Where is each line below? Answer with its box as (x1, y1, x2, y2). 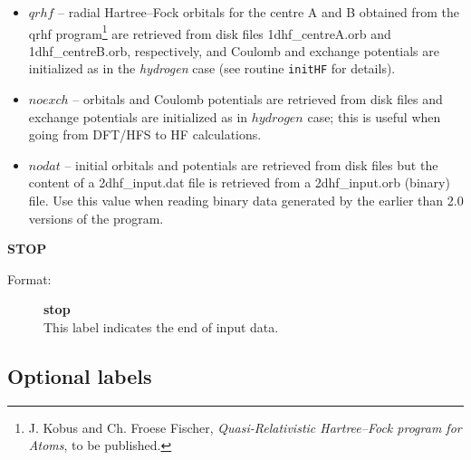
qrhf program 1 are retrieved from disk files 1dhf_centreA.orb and (28, 21, 391, 43)
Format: (7, 269, 52, 288)
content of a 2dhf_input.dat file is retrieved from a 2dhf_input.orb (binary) (28, 173, 450, 192)
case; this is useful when (307, 107, 441, 126)
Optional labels (7, 362, 152, 390)
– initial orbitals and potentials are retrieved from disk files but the (64, 155, 438, 174)
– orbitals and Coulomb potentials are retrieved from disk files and (72, 90, 443, 109)
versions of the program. (28, 208, 164, 227)
